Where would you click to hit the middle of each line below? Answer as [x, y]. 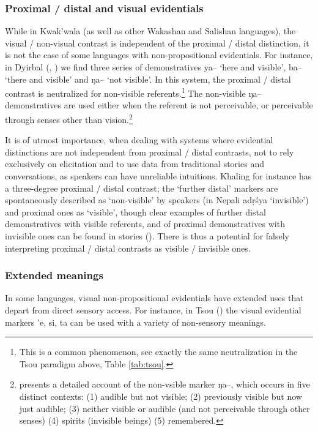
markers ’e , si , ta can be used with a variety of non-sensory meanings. [135, 322]
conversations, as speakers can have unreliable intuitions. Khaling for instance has [158, 176]
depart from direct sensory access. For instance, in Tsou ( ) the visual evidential [153, 310]
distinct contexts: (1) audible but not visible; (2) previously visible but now [161, 396]
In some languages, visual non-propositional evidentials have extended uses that [154, 298]
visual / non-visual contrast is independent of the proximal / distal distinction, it [157, 43]
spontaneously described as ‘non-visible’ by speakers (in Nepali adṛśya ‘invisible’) [157, 200]
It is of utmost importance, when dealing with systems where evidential [139, 140]
